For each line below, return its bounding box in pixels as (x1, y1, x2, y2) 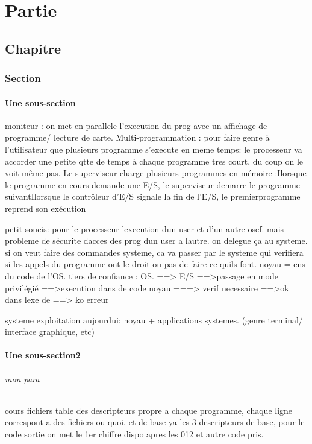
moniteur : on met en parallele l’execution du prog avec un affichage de (5, 119, 267, 132)
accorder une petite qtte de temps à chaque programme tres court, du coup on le (5, 154, 304, 167)
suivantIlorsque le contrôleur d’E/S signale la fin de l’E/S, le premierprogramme (5, 190, 301, 203)
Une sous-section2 (5, 349, 81, 361)
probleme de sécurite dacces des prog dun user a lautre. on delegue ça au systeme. (5, 234, 308, 247)
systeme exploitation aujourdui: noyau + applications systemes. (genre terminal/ (5, 313, 303, 326)
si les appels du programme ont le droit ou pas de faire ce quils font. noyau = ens (5, 258, 305, 270)
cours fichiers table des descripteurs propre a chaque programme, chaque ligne (5, 404, 293, 416)
